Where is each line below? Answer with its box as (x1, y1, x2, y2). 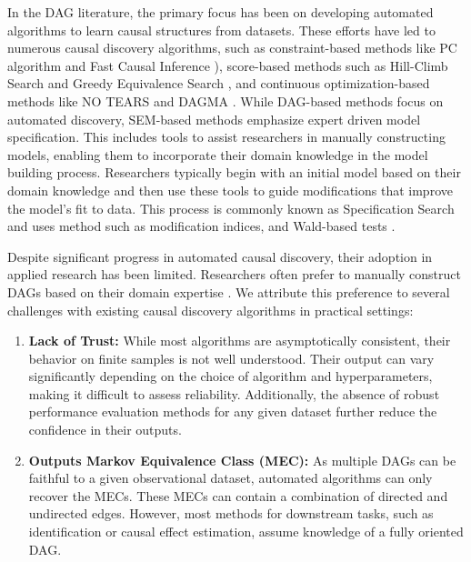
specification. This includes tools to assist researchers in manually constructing (7, 127, 446, 146)
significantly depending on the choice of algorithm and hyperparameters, (28, 366, 433, 386)
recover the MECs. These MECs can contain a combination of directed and (28, 486, 448, 505)
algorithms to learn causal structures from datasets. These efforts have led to (7, 20, 436, 39)
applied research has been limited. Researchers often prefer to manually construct (7, 265, 461, 284)
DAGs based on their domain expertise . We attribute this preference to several (7, 282, 450, 301)
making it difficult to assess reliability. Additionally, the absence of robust (28, 384, 440, 403)
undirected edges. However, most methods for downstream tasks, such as (28, 504, 434, 523)
